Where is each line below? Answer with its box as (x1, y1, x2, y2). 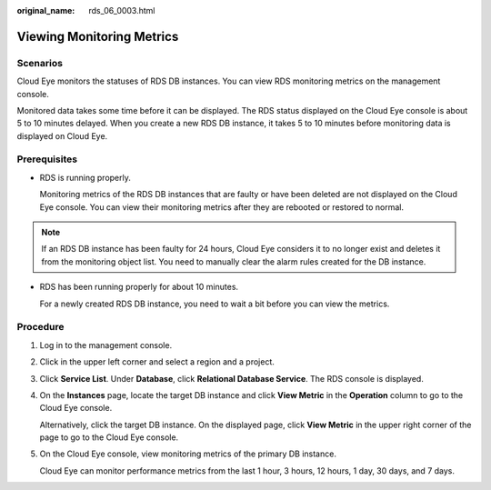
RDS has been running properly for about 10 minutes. (39, 282, 239, 293)
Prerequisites (16, 153, 77, 165)
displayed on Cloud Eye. (16, 130, 108, 141)
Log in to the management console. (39, 339, 173, 350)
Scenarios (16, 56, 64, 69)
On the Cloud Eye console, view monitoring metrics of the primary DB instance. (39, 448, 336, 459)
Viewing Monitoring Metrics (16, 28, 179, 45)
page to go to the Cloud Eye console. (39, 432, 179, 443)
